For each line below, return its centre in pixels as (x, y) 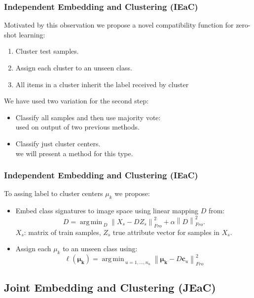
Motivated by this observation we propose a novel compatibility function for (119, 25)
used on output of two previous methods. (77, 127)
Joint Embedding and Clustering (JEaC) (110, 287)
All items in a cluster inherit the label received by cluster (102, 84)
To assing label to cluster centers (54, 193)
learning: (32, 34)
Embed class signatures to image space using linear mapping (107, 211)
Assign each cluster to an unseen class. (74, 67)
